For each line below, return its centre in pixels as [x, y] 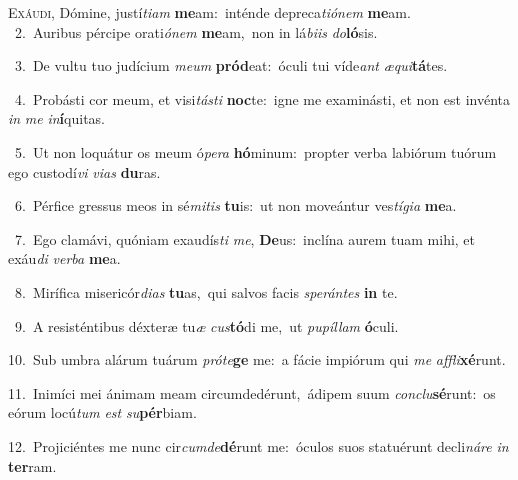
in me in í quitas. [56, 118]
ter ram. [32, 465]
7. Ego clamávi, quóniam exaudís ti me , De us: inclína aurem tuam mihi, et [245, 238]
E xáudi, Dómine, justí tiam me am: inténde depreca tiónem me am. [209, 12]
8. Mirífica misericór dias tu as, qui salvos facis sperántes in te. [206, 291]
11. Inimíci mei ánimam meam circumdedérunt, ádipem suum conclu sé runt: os [252, 392]
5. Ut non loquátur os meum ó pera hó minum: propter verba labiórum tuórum [255, 151]
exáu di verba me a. [64, 258]
